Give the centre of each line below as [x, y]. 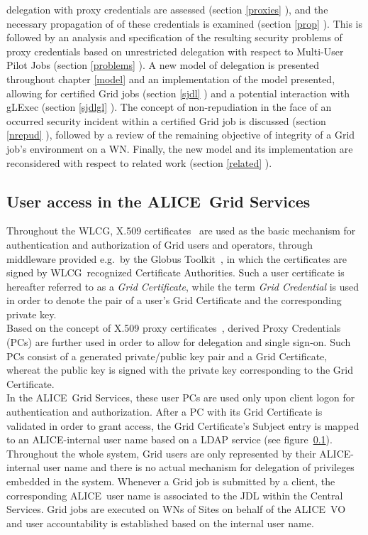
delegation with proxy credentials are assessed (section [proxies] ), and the [167, 9]
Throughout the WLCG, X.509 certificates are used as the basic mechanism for [181, 231]
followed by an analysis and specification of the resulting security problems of [174, 37]
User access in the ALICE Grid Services [158, 201]
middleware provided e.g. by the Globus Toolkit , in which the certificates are [177, 258]
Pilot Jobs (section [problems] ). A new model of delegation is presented [163, 65]
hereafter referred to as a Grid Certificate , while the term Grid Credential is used [183, 286]
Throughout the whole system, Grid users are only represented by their [161, 453]
